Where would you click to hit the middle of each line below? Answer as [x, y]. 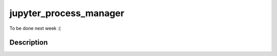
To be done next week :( [35, 28]
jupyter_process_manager [67, 13]
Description [29, 43]
